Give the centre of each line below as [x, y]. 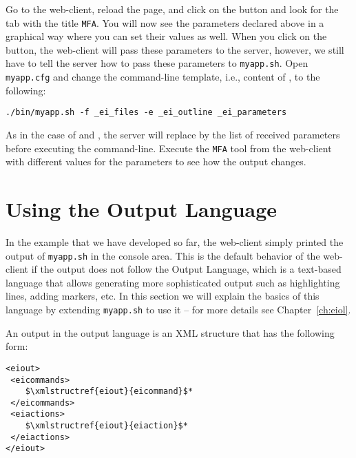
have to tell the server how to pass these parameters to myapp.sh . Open [157, 63]
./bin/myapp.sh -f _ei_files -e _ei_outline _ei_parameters [146, 113]
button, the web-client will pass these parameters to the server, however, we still [175, 49]
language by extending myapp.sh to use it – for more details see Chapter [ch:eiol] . [178, 309]
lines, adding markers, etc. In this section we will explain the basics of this [163, 296]
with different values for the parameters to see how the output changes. [156, 162]
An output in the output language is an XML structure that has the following [170, 332]
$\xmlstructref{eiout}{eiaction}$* [106, 426]
